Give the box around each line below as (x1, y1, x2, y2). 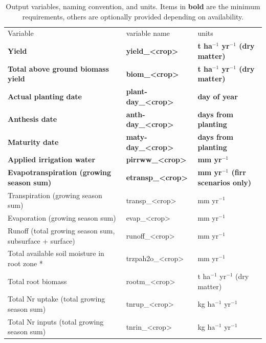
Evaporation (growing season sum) (8, 212, 116, 223)
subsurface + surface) (8, 235, 75, 246)
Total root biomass (8, 275, 67, 286)
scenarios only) (197, 177, 252, 187)
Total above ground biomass (8, 63, 109, 74)
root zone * (8, 258, 43, 269)
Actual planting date (8, 91, 82, 101)
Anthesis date (8, 114, 57, 124)
